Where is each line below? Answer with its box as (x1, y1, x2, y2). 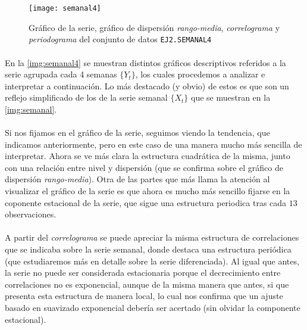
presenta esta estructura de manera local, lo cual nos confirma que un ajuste (5, 289, 283, 302)
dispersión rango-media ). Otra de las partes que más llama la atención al (5, 173, 270, 185)
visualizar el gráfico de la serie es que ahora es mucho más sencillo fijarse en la (5, 185, 290, 197)
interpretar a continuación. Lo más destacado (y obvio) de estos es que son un (5, 79, 289, 92)
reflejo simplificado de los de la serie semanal (5, 91, 168, 104)
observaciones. (5, 208, 57, 220)
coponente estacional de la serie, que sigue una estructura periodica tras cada (5, 196, 287, 208)
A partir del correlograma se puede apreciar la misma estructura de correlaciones (5, 231, 299, 244)
